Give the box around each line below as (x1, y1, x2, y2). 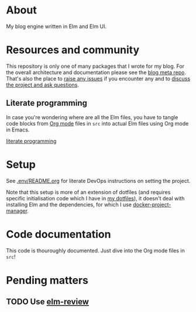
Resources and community (6, 43, 140, 57)
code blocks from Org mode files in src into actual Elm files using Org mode (6, 120, 189, 127)
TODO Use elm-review (6, 297, 90, 307)
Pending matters (6, 273, 89, 287)
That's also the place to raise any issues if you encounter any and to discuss (6, 75, 191, 82)
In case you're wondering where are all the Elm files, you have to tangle (6, 113, 178, 120)
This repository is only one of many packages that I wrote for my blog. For (6, 63, 185, 70)
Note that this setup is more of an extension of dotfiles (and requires (6, 188, 171, 196)
